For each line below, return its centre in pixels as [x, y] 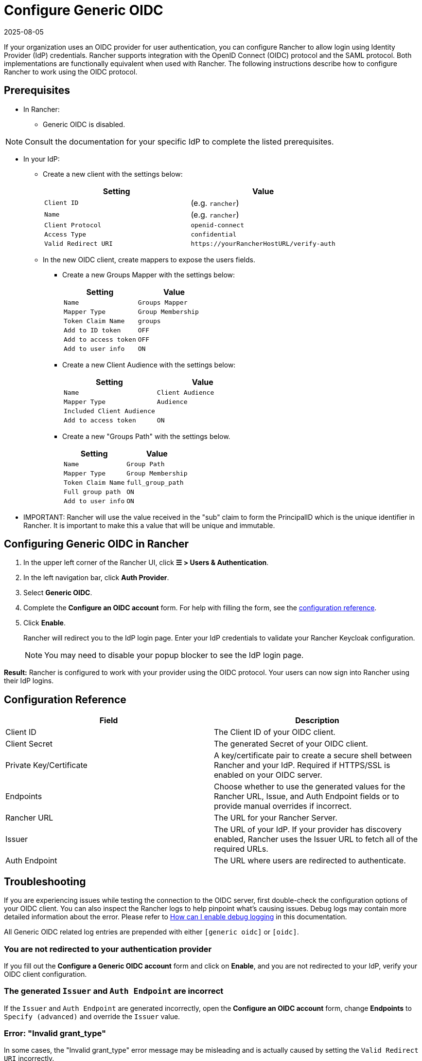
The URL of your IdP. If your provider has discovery [308, 830]
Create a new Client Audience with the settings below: [149, 365]
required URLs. [241, 849]
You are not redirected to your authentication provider [108, 949]
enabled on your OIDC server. [268, 775]
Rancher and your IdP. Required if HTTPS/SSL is [302, 765]
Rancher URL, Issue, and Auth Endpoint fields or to [307, 796]
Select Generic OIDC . [58, 593]
